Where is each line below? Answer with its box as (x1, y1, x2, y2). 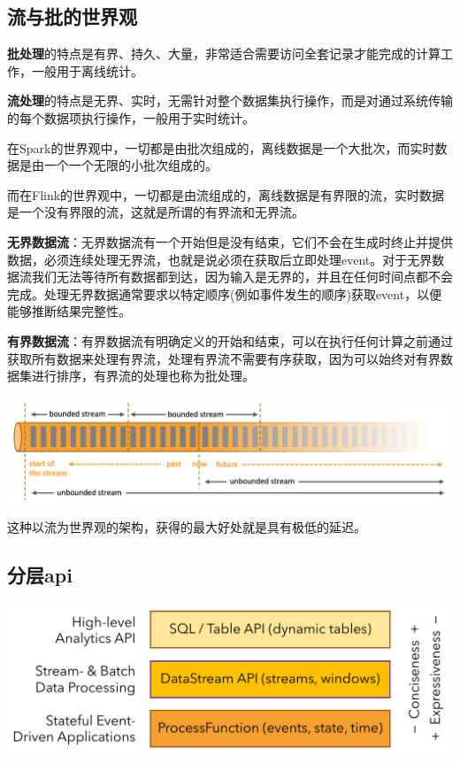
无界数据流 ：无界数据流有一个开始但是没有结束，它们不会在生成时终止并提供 (7, 232, 453, 250)
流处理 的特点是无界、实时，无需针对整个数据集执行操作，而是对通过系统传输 (7, 91, 453, 110)
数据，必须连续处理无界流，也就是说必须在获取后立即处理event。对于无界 (7, 250, 433, 268)
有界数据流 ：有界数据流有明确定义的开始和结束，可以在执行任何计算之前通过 (7, 331, 453, 350)
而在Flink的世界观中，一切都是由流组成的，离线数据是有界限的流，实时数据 (7, 185, 445, 204)
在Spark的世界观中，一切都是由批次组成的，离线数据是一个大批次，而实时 (7, 138, 435, 157)
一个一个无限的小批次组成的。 (43, 156, 218, 174)
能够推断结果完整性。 (7, 302, 131, 320)
